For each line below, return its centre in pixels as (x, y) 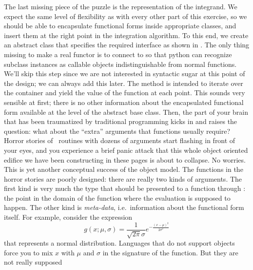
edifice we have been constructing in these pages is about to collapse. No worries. (125, 159)
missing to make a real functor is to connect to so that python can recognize (118, 54)
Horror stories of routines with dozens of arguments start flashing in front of (120, 140)
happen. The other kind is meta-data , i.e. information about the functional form (124, 207)
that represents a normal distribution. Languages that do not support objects (119, 243)
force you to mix (29, 252)
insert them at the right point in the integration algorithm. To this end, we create (126, 35)
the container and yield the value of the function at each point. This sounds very (125, 93)
